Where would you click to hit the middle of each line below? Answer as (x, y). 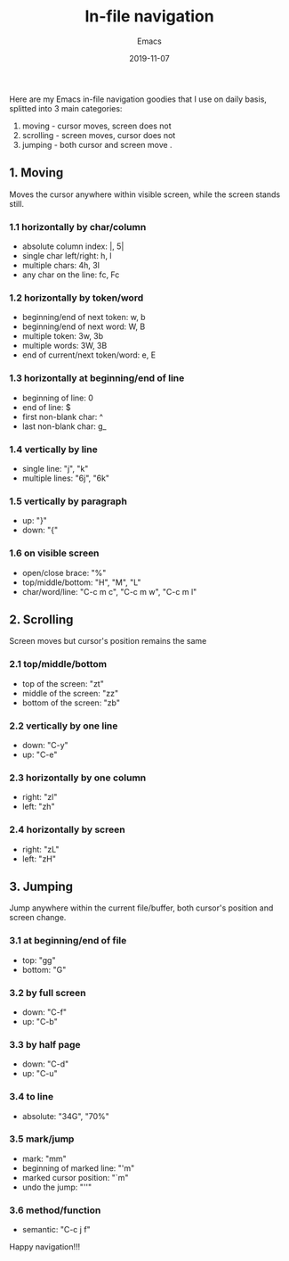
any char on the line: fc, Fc (71, 275)
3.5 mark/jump (42, 1139)
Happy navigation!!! (45, 1247)
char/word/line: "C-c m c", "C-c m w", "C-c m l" (109, 591)
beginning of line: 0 (57, 398)
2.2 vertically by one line (64, 726)
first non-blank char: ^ (63, 416)
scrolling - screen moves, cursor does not (99, 135)
